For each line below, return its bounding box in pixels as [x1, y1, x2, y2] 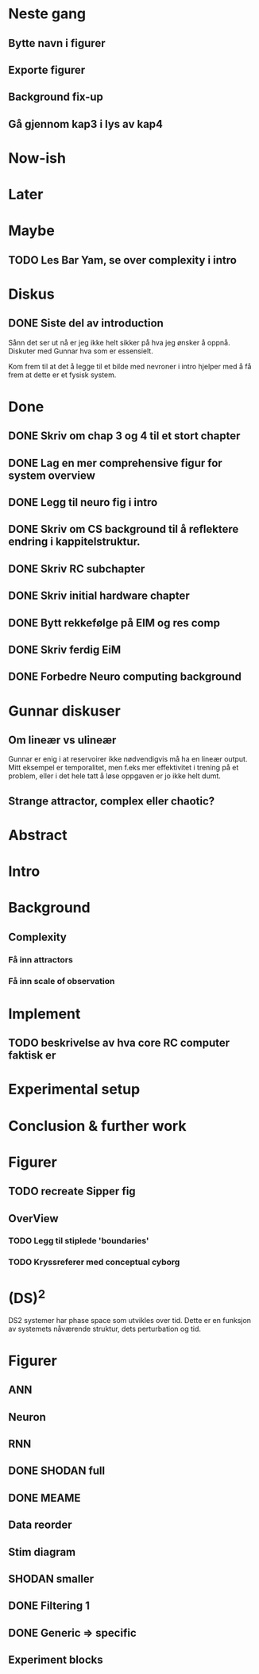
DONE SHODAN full [8, 1464, 106, 1478]
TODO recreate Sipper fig [8, 1185, 137, 1198]
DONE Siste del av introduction [8, 317, 164, 330]
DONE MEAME [8, 1491, 81, 1505]
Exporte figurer [8, 63, 86, 76]
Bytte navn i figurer [8, 37, 106, 50]
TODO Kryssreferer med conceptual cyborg [8, 1256, 180, 1267]
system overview [8, 469, 95, 482]
